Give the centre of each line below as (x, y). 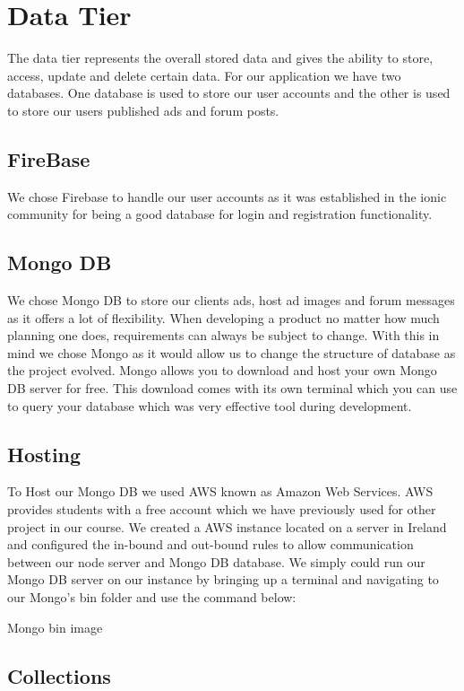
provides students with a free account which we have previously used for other (222, 509)
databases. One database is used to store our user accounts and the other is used (229, 93)
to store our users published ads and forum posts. (143, 110)
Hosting (44, 454)
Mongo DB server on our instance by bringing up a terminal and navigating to (223, 579)
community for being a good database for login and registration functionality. (220, 214)
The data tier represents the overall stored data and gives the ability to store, (220, 58)
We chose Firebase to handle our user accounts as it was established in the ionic (227, 196)
